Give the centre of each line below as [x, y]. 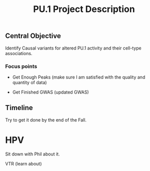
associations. [19, 53]
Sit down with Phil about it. [32, 154]
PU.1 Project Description [84, 9]
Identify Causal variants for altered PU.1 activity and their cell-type [73, 48]
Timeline [19, 108]
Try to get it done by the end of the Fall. [46, 120]
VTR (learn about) [23, 163]
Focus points [21, 66]
